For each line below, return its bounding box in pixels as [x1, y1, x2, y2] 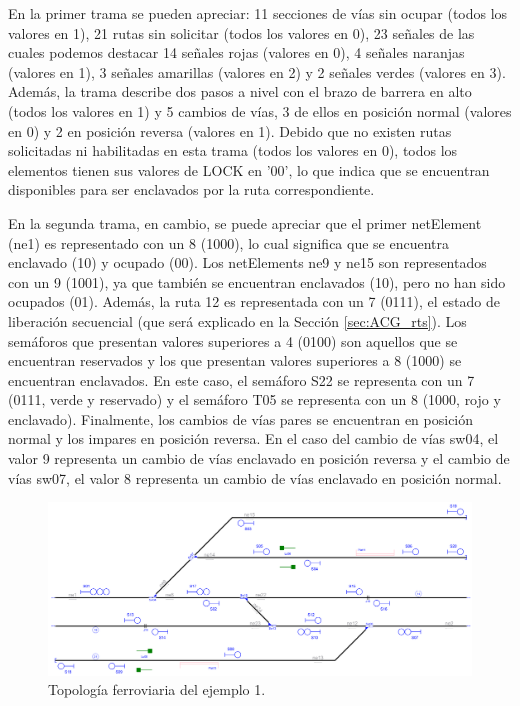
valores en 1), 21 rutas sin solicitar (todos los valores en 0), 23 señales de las [8, 22, 475, 43]
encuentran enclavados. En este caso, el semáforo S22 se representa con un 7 [8, 369, 475, 390]
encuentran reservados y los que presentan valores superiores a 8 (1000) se [8, 350, 462, 371]
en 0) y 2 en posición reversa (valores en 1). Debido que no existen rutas [8, 120, 452, 141]
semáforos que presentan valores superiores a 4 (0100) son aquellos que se [8, 330, 458, 351]
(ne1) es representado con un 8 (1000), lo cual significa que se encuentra [8, 232, 449, 253]
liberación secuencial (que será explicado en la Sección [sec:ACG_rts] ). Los [8, 310, 467, 331]
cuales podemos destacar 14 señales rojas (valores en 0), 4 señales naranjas [8, 42, 465, 63]
